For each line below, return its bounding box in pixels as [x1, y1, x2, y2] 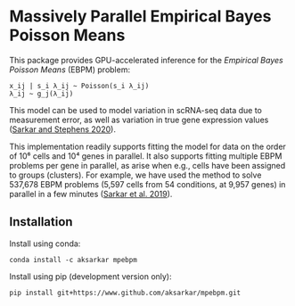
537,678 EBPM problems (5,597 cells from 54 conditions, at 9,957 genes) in [9, 178, 286, 189]
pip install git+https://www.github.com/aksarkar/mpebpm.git [9, 288, 242, 297]
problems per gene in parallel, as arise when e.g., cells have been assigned [9, 160, 286, 170]
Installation [9, 214, 73, 229]
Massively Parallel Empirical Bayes [9, 6, 272, 27]
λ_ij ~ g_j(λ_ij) [9, 89, 74, 98]
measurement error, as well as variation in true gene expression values [9, 114, 269, 125]
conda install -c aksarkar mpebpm [9, 255, 138, 264]
